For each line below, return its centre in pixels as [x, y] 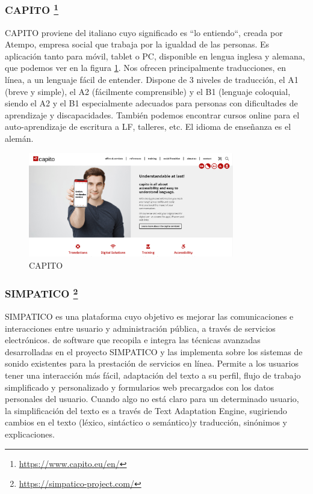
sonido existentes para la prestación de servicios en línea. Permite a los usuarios [152, 363]
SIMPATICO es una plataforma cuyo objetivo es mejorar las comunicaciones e [149, 316]
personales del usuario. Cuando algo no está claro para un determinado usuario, [152, 399]
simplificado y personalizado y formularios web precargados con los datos [140, 387]
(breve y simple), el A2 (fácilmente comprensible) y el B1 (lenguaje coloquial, [148, 91]
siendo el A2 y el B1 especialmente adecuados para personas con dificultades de [151, 103]
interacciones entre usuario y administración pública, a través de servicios [140, 328]
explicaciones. [30, 434]
